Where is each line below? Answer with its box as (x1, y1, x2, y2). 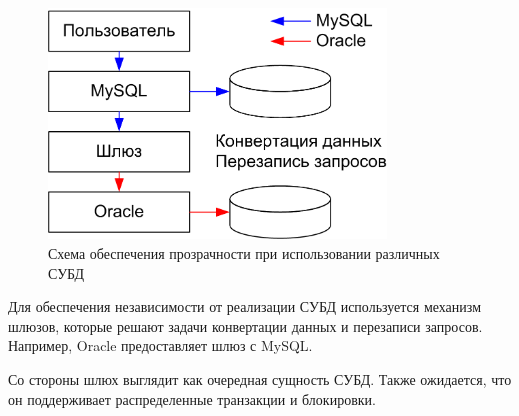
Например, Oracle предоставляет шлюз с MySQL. (8, 335, 313, 356)
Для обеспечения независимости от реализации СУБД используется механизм (8, 296, 481, 317)
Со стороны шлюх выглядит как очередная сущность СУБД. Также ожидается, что (8, 369, 512, 390)
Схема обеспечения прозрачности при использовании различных (48, 243, 440, 264)
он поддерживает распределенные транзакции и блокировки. (8, 388, 376, 409)
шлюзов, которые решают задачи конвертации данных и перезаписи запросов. (8, 315, 483, 336)
